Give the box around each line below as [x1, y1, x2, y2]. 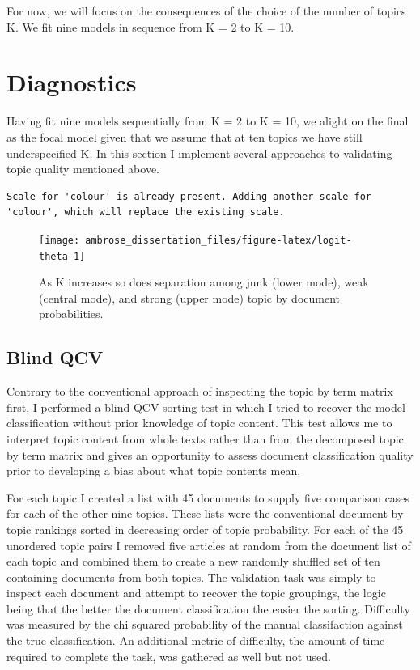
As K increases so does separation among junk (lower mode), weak [39, 274, 369, 290]
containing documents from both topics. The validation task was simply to [6, 568, 376, 585]
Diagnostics [6, 66, 137, 99]
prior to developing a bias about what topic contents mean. [6, 462, 301, 479]
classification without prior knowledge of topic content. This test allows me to [6, 414, 392, 431]
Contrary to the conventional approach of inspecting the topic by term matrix [6, 383, 393, 400]
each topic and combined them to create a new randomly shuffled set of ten [6, 553, 380, 570]
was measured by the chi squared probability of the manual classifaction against [6, 616, 403, 633]
